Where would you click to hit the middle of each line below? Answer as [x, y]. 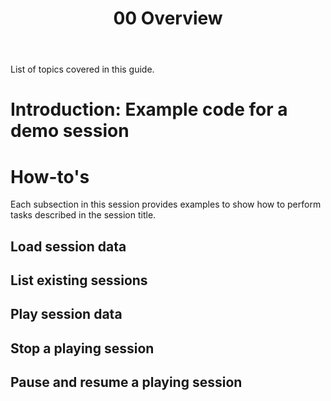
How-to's [50, 176]
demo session [70, 131]
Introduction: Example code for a [149, 109]
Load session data [68, 246]
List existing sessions [79, 280]
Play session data [66, 314]
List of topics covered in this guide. [82, 69]
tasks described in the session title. [83, 215]
